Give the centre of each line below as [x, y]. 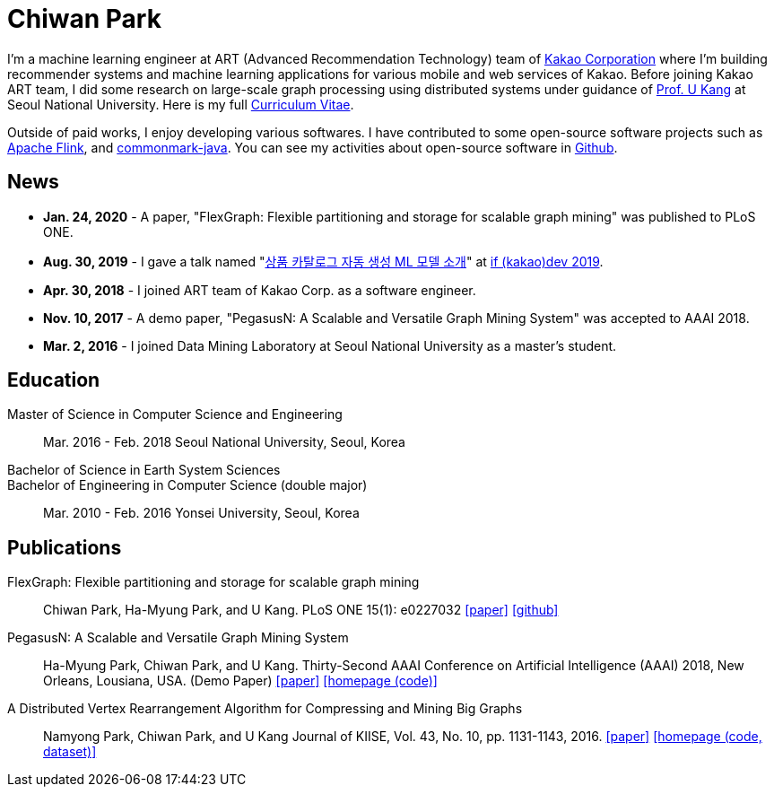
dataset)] [70, 752]
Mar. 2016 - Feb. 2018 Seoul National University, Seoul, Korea [224, 442]
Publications [65, 547]
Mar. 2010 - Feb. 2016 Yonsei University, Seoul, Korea [201, 513]
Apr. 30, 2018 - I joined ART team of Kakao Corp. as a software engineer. [260, 290]
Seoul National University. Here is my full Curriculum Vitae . [181, 104]
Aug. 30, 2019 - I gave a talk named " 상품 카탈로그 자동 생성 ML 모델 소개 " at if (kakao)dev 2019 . [323, 261]
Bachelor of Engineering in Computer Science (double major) [187, 485]
